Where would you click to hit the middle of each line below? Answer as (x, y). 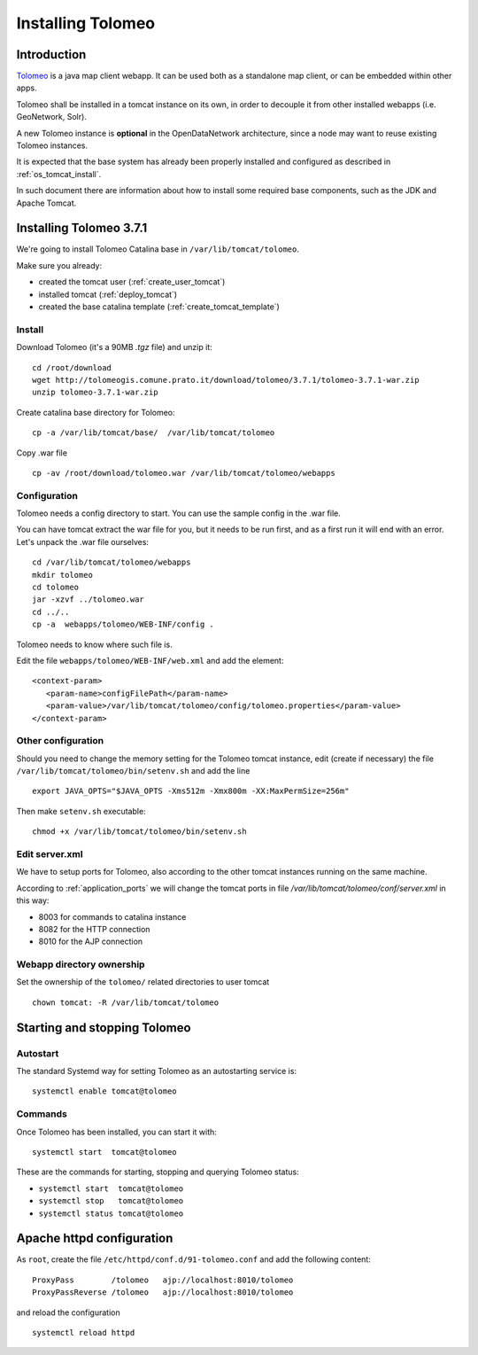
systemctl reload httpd (84, 1332)
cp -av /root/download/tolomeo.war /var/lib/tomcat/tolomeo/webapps (184, 473)
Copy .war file (42, 453)
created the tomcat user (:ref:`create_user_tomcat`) (132, 282)
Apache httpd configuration (95, 1238)
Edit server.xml (50, 854)
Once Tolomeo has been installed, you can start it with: (116, 1132)
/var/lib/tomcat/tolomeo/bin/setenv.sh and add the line (133, 771)
